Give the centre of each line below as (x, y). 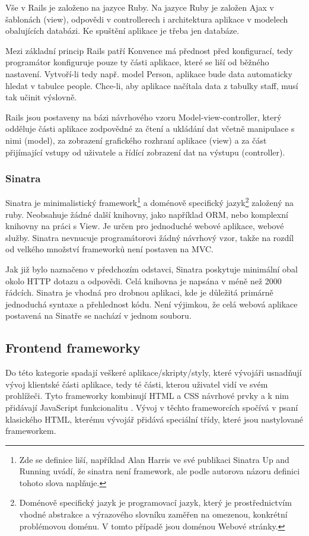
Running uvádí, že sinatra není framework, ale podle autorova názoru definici (160, 471)
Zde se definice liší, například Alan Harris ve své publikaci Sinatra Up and (154, 459)
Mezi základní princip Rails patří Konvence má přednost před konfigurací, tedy (149, 50)
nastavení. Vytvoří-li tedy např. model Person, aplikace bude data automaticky (149, 73)
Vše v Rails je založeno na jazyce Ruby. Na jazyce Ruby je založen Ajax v (140, 7)
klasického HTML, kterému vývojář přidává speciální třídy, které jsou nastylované (154, 419)
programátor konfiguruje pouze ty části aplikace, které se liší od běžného (137, 62)
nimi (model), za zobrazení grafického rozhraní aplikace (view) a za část (136, 140)
